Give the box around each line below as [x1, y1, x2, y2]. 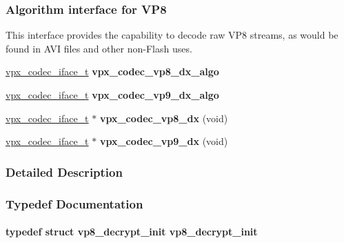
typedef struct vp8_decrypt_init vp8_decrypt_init [6, 224, 258, 239]
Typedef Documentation [6, 195, 143, 212]
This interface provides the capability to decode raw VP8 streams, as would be [6, 28, 338, 42]
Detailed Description [6, 163, 123, 180]
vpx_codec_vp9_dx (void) [99, 134, 228, 148]
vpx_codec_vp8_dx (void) [99, 110, 228, 125]
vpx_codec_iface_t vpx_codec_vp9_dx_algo [6, 88, 219, 101]
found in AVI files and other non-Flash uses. [6, 41, 192, 55]
